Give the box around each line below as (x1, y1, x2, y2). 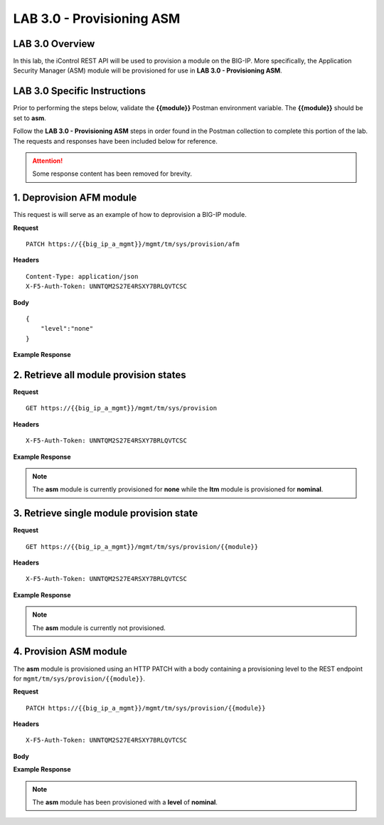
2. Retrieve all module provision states (13, 368, 186, 380)
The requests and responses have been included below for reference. (13, 137, 218, 145)
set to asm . (13, 114, 46, 122)
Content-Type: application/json (26, 272, 139, 280)
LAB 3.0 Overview (13, 38, 95, 50)
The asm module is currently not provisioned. (32, 623, 166, 632)
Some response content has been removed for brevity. (32, 169, 192, 178)
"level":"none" (40, 324, 94, 333)
